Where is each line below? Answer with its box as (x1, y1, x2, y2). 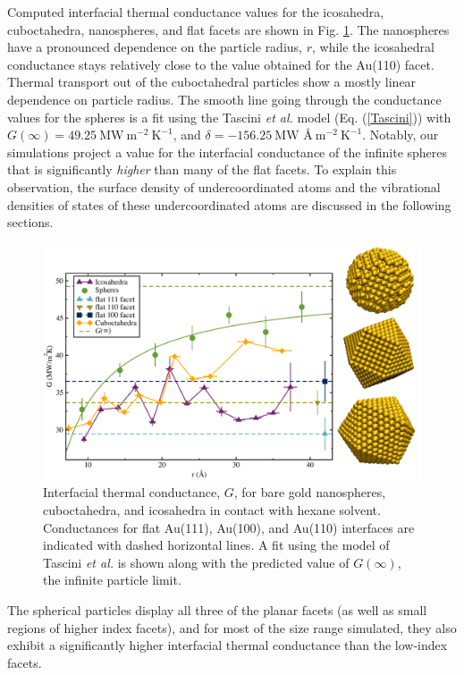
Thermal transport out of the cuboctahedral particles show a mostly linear (7, 72, 417, 91)
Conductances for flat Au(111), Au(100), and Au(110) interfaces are (43, 518, 415, 536)
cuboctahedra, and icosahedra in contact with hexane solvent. (43, 501, 381, 519)
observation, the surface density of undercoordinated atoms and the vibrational (7, 177, 441, 196)
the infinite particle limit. (43, 570, 181, 589)
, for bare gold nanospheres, (233, 483, 386, 502)
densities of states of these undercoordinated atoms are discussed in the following (7, 195, 451, 214)
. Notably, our (362, 125, 439, 144)
